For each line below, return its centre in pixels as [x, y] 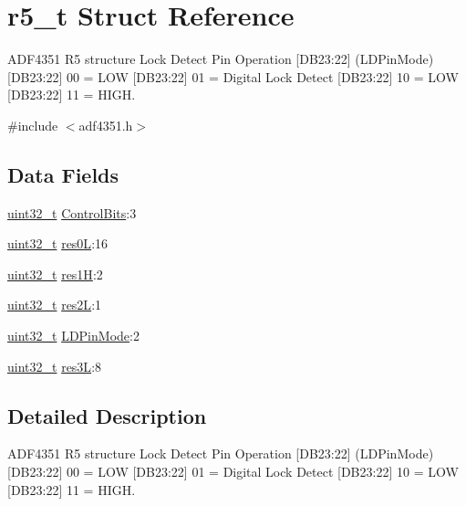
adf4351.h [106, 125]
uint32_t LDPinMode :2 [73, 336]
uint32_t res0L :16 [58, 243]
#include [33, 125]
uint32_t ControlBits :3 [72, 212]
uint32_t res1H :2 [55, 274]
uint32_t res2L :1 [55, 305]
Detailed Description [107, 415]
